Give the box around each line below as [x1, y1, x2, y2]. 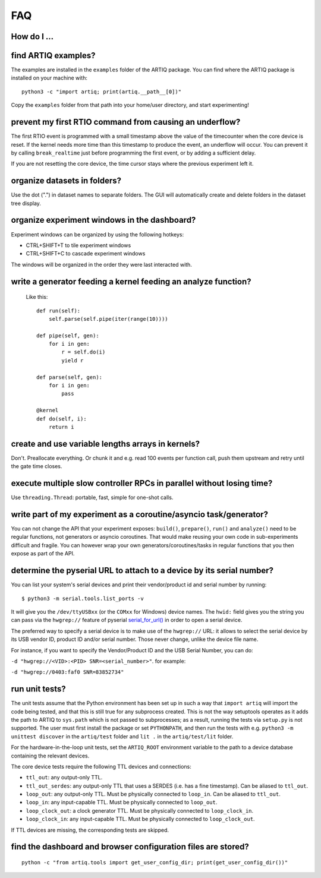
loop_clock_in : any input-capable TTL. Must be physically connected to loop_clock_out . [26, 816, 255, 823]
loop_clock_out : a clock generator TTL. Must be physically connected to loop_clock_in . [26, 807, 254, 814]
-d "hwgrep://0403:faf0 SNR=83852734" [11, 669, 124, 675]
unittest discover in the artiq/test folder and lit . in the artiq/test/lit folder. [11, 732, 234, 740]
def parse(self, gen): [36, 374, 103, 380]
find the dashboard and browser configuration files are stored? [11, 842, 249, 852]
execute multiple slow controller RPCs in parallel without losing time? [11, 478, 273, 488]
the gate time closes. [11, 463, 62, 470]
